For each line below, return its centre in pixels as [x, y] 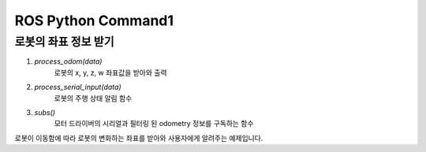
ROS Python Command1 [94, 20]
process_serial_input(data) [78, 87]
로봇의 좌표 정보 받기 [64, 42]
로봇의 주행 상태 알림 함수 [93, 98]
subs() [45, 112]
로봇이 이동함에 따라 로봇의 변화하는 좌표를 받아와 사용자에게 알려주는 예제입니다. [139, 138]
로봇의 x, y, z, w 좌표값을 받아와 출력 [110, 72]
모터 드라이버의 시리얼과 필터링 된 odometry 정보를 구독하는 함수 [154, 124]
